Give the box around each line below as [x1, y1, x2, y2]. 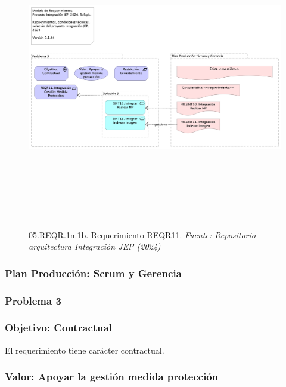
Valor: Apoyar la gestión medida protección [5, 369, 219, 384]
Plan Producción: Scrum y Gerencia [5, 265, 182, 280]
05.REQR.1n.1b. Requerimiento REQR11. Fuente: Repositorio [29, 228, 256, 241]
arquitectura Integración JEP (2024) [29, 240, 161, 253]
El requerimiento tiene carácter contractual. [5, 343, 164, 356]
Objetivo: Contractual [5, 320, 112, 335]
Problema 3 [5, 293, 61, 308]
